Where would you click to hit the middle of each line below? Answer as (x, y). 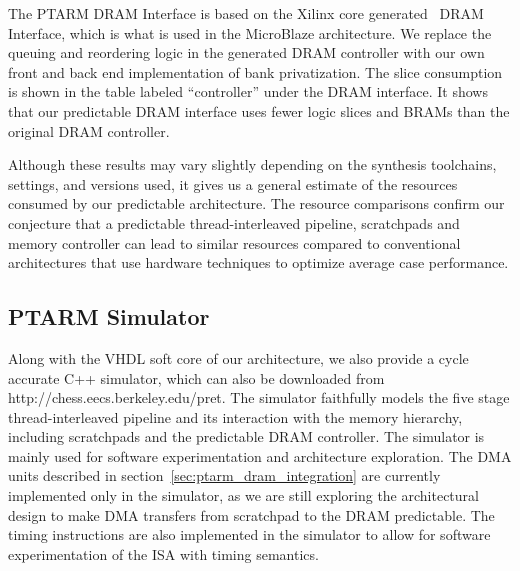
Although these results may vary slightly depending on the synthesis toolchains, (252, 164)
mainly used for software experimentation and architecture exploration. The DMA (260, 455)
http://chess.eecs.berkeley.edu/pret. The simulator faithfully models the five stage (259, 397)
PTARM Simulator (109, 316)
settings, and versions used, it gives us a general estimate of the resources (233, 183)
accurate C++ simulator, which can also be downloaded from (196, 377)
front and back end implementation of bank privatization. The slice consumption (255, 71)
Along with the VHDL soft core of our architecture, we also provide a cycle (238, 357)
